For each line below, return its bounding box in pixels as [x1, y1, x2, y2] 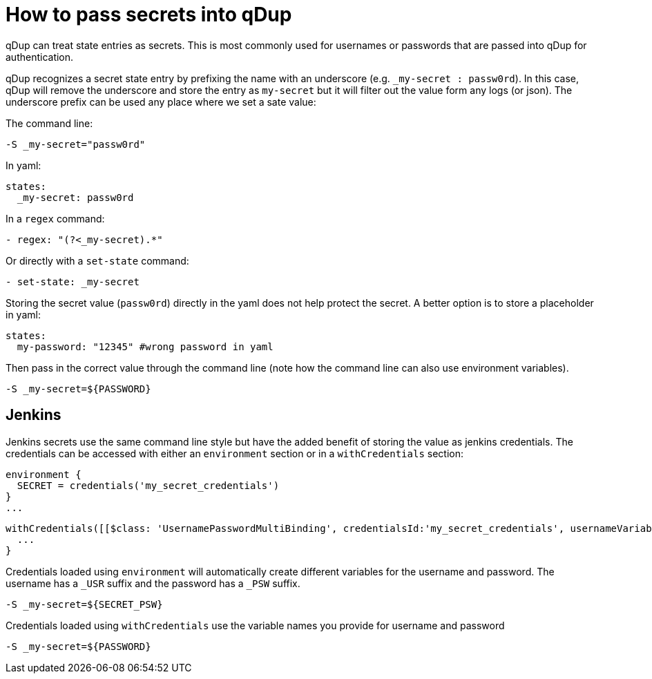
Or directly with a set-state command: [6, 254, 189, 267]
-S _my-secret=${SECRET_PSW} [6, 598, 163, 610]
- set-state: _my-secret [6, 276, 140, 287]
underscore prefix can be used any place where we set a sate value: [6, 95, 316, 108]
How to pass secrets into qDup [6, 3, 292, 26]
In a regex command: [6, 212, 105, 224]
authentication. [6, 50, 74, 63]
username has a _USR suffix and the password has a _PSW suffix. [6, 577, 300, 589]
